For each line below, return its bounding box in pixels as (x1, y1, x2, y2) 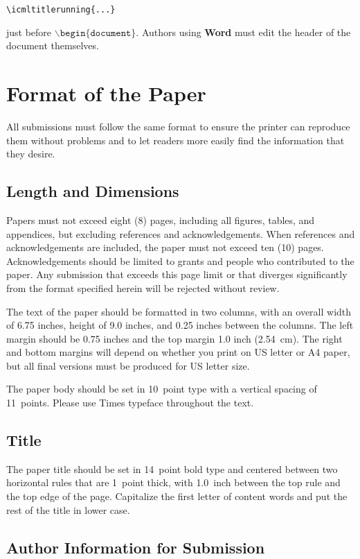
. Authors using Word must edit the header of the (136, 24, 351, 39)
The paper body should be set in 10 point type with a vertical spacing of (6, 381, 317, 396)
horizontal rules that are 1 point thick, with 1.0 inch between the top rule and (6, 475, 341, 490)
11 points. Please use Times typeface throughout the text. (6, 395, 254, 410)
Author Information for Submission (6, 536, 265, 558)
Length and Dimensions (6, 180, 179, 202)
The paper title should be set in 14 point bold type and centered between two (6, 461, 338, 476)
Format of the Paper (6, 79, 206, 108)
